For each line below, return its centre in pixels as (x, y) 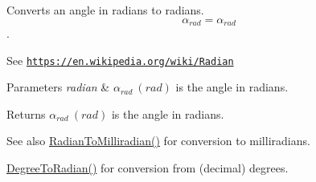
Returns (26, 113)
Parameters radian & (58, 87)
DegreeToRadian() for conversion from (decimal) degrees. (148, 168)
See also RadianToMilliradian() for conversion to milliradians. (158, 141)
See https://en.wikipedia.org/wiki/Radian (120, 60)
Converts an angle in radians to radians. (105, 10)
